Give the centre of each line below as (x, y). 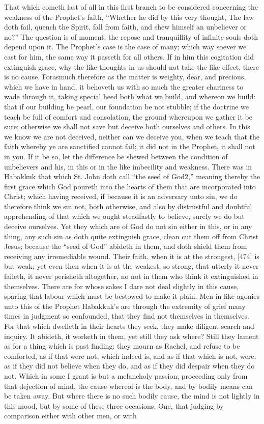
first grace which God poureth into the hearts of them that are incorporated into (130, 186)
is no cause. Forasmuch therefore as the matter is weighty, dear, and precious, (125, 77)
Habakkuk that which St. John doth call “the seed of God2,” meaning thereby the (132, 176)
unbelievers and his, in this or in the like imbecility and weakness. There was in (128, 166)
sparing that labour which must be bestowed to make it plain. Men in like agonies (132, 296)
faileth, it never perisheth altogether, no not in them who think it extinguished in (131, 276)
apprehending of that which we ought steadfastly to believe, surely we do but (124, 216)
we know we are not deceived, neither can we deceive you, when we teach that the (132, 136)
